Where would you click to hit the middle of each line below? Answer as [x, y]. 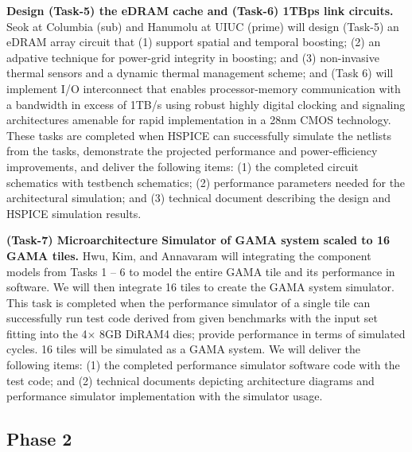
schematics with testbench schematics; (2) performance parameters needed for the [206, 182]
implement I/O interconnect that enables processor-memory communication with [204, 88]
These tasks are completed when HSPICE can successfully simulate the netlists [199, 135]
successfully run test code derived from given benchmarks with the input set [192, 318]
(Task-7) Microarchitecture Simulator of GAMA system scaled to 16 [198, 240]
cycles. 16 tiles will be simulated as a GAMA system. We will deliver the [184, 349]
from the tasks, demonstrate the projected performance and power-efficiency [192, 151]
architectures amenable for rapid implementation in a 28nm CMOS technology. [199, 120]
